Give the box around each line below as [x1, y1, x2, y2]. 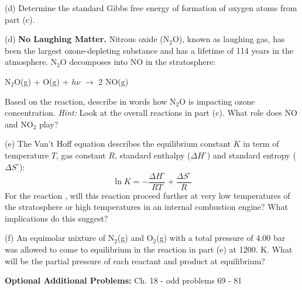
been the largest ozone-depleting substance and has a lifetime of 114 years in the [5, 44, 294, 56]
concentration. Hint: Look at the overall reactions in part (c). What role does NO [5, 106, 297, 119]
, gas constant [56, 149, 106, 161]
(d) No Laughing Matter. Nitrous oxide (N [5, 33, 170, 45]
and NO [5, 118, 33, 130]
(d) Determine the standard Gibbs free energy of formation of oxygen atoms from [5, 2, 297, 13]
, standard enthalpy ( [114, 149, 191, 161]
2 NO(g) [98, 75, 129, 87]
